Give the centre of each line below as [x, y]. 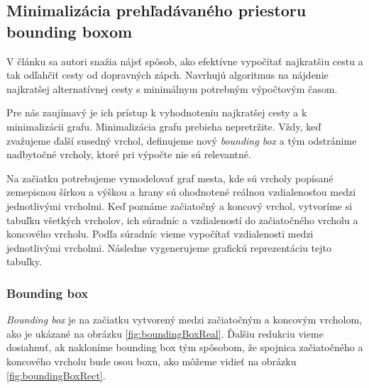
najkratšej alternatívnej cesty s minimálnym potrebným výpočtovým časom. [172, 88]
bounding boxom [70, 31]
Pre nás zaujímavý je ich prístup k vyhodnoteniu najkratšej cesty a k [157, 112]
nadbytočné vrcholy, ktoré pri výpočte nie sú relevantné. [129, 154]
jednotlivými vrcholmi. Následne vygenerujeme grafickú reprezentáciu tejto [169, 247]
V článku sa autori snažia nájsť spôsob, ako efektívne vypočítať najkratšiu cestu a [185, 61]
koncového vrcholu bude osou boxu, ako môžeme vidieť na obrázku [152, 361]
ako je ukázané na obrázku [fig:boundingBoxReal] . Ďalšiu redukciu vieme [165, 333]
